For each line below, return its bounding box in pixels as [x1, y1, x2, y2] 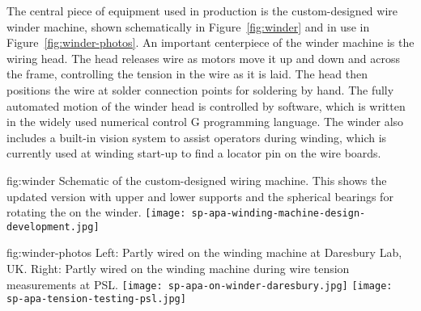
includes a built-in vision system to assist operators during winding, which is [6, 128, 387, 145]
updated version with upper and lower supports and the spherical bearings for [6, 187, 393, 204]
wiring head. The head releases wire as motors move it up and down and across [6, 49, 400, 66]
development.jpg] [6, 221, 100, 233]
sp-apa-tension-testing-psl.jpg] [6, 293, 186, 305]
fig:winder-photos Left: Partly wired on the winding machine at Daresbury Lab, [6, 244, 402, 261]
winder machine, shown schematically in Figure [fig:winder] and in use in [6, 18, 370, 35]
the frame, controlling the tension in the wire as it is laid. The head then [6, 65, 368, 82]
